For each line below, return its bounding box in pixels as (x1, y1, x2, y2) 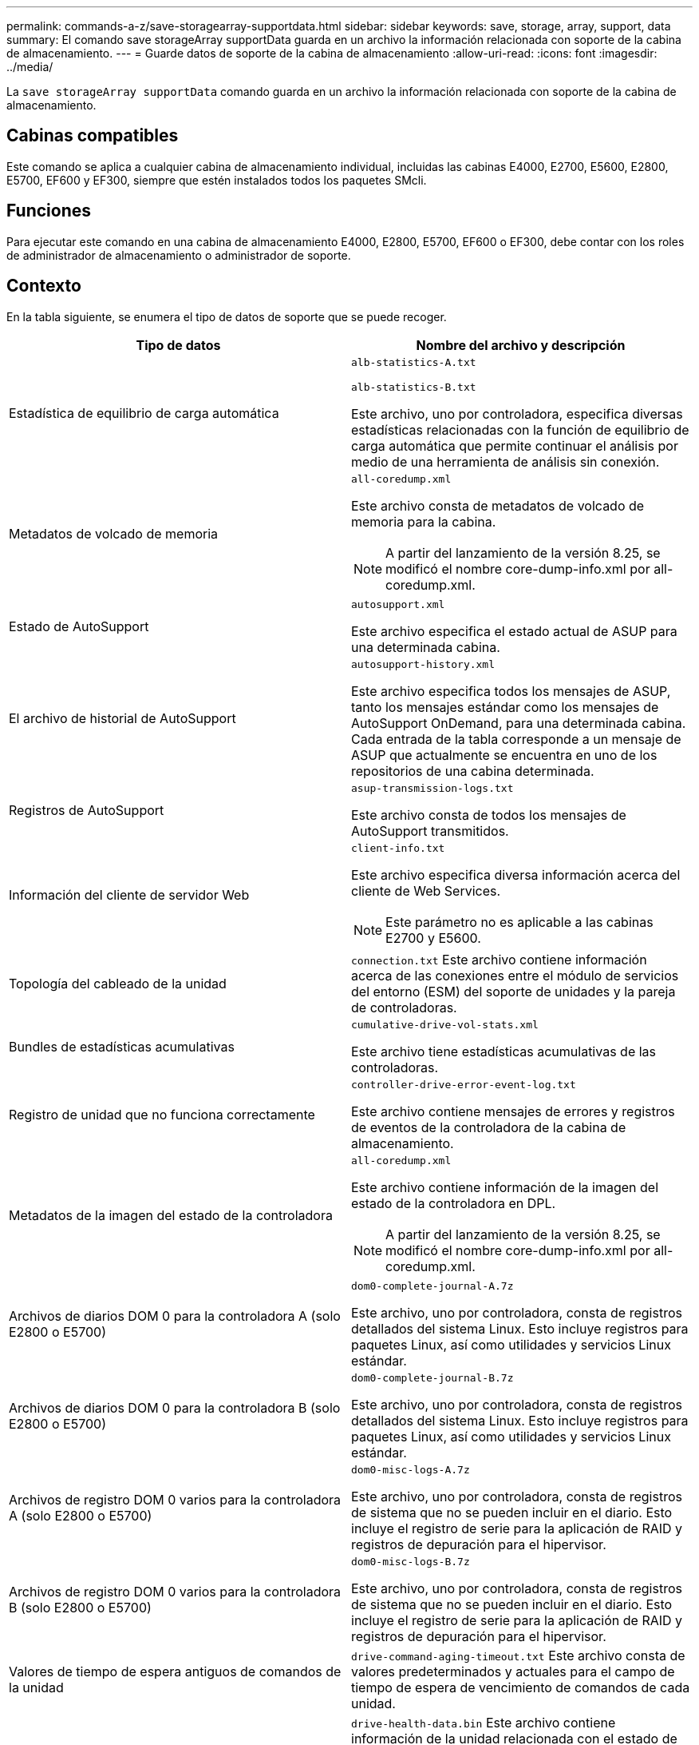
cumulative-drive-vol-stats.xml (351, 1018, 539, 1031)
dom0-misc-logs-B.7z (351, 1555, 470, 1568)
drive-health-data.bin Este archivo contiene (351, 1714, 616, 1731)
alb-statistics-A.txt (351, 356, 476, 368)
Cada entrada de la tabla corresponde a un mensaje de (351, 730, 681, 747)
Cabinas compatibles (6, 125, 179, 146)
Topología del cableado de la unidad (9, 975, 227, 992)
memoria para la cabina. (351, 513, 496, 530)
